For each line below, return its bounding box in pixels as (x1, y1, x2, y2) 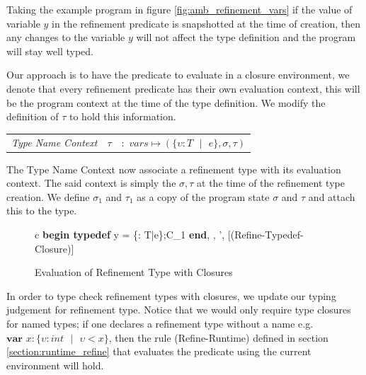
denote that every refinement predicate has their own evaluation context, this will (6, 81, 360, 96)
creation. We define (6, 189, 90, 204)
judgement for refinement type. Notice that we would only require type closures (6, 302, 351, 317)
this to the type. (6, 203, 77, 218)
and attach (308, 189, 355, 204)
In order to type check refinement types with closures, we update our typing (6, 288, 336, 303)
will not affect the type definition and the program (136, 30, 356, 45)
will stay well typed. (6, 43, 93, 58)
